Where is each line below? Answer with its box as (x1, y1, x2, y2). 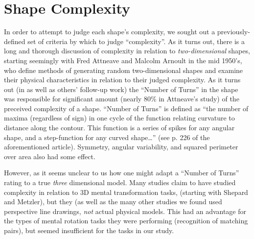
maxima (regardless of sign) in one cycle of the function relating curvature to (4, 113, 235, 123)
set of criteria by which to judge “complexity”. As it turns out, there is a (27, 36, 245, 46)
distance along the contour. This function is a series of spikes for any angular (4, 122, 235, 133)
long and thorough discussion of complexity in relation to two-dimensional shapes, (4, 46, 250, 56)
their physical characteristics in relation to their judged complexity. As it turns (4, 74, 241, 85)
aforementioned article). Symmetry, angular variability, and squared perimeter (4, 142, 238, 152)
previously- (217, 26, 250, 37)
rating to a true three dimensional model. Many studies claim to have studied (4, 177, 236, 188)
